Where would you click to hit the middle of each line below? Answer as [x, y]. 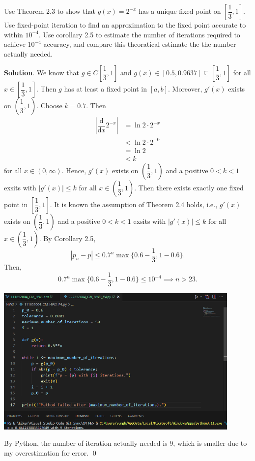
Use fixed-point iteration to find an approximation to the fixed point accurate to [125, 25]
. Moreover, [185, 89]
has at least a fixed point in [106, 89]
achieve [15, 44]
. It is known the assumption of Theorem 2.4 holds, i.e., [134, 204]
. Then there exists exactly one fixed [189, 187]
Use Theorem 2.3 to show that [50, 11]
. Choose [49, 106]
